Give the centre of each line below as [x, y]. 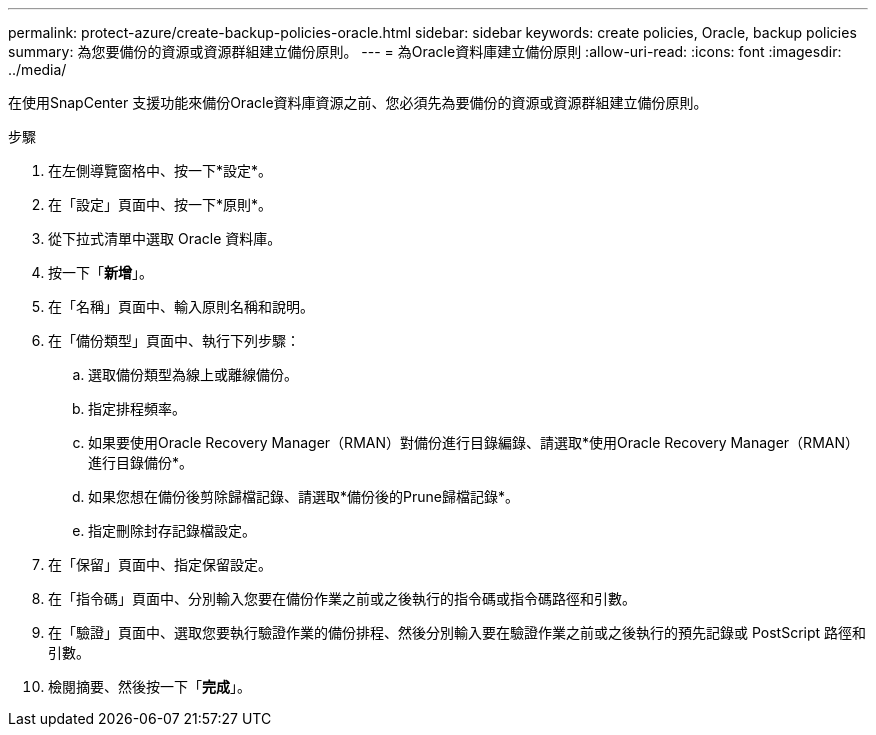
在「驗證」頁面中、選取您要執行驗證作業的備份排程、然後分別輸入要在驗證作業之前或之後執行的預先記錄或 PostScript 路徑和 [457, 632]
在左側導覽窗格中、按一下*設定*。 [160, 170]
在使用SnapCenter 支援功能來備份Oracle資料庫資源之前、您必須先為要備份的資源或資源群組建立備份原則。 [358, 102]
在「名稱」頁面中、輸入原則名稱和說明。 [181, 306]
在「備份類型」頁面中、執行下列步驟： [174, 340]
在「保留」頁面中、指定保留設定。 [160, 564]
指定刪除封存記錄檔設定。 [172, 530]
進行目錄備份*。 [141, 462]
